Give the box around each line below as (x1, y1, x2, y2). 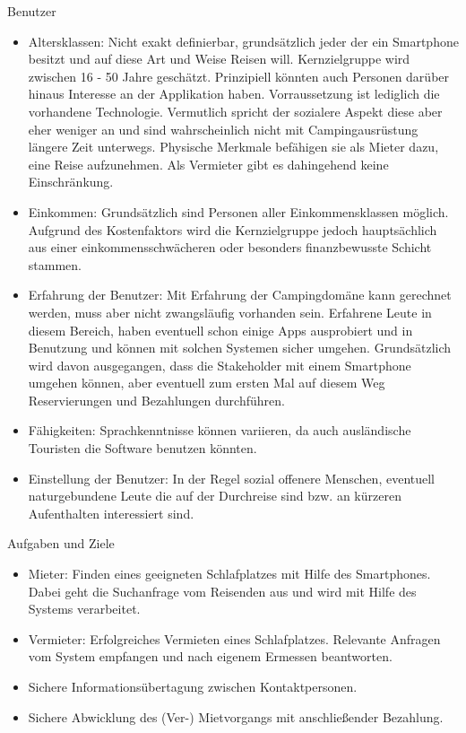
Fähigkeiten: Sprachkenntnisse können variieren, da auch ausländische (28, 421, 411, 440)
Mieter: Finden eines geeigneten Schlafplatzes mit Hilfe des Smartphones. (28, 564, 431, 583)
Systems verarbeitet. (28, 599, 141, 618)
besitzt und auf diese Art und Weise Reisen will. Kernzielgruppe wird (28, 49, 410, 68)
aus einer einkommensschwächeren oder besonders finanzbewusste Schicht (28, 238, 432, 257)
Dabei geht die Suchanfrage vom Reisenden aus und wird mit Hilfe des (28, 581, 417, 600)
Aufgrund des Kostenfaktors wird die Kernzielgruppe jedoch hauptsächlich (28, 220, 437, 239)
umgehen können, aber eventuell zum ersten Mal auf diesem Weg (28, 373, 385, 392)
